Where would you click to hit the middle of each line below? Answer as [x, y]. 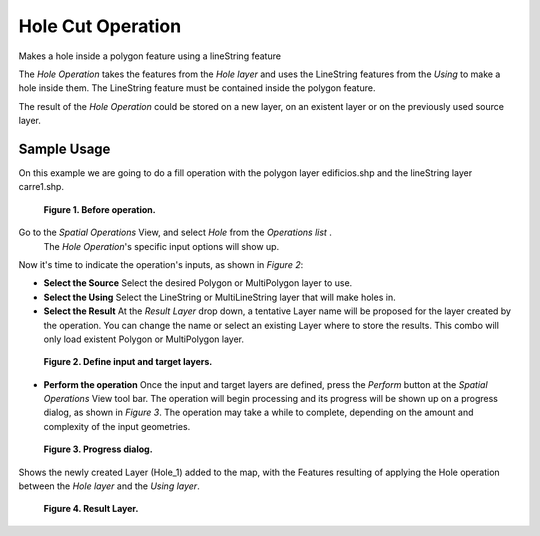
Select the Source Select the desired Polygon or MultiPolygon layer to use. [198, 283]
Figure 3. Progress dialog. [98, 449]
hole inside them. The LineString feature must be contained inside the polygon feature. [197, 88]
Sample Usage [64, 148]
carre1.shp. [41, 187]
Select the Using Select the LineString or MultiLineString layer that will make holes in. [219, 297]
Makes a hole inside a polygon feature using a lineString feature [150, 56]
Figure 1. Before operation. [99, 209]
